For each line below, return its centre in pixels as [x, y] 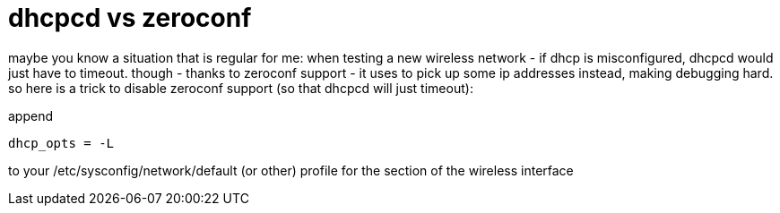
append [31, 115]
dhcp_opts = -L [61, 143]
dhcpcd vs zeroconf [130, 18]
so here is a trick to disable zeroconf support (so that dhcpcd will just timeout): [241, 88]
